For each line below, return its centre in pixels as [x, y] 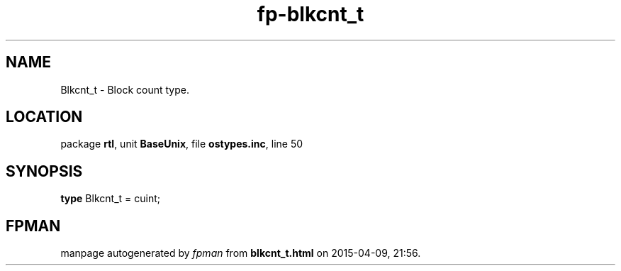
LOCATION [44, 117]
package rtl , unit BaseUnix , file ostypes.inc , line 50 [182, 144]
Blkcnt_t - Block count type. [125, 89]
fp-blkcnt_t [310, 14]
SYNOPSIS [44, 171]
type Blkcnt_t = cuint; [110, 199]
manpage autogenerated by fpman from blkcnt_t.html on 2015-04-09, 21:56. [241, 253]
